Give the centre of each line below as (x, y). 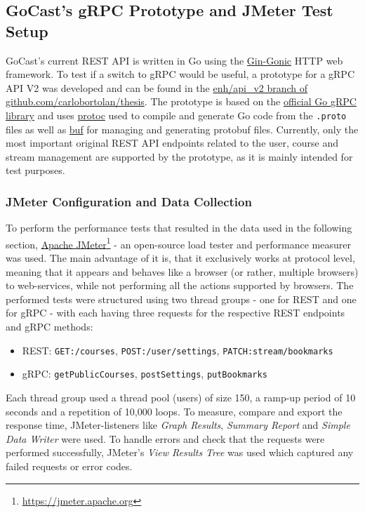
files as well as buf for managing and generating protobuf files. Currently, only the (182, 129)
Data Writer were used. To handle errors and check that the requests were (165, 438)
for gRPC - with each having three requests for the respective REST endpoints (175, 313)
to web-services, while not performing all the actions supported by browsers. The (180, 285)
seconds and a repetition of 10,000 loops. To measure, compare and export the (174, 411)
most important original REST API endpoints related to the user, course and (172, 143)
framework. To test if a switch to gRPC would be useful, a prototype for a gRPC (180, 74)
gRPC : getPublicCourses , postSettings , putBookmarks (145, 374)
